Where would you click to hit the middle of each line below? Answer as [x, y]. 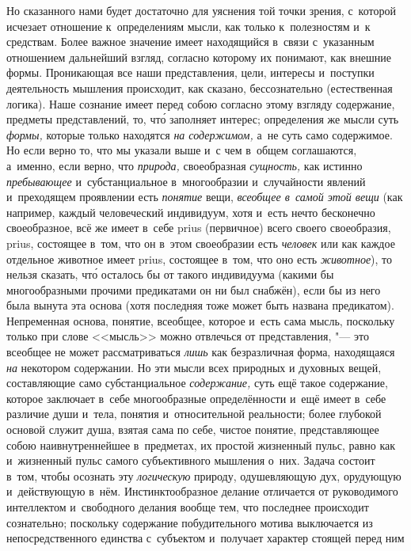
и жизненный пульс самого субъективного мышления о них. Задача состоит [191, 460]
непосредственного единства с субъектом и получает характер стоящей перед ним [205, 538]
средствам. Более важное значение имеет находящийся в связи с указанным [190, 42]
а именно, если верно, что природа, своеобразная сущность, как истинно [185, 165]
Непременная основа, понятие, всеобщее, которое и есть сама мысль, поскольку [201, 320]
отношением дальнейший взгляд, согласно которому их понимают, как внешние [199, 57]
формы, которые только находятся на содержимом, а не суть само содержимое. [200, 134]
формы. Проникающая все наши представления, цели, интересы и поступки [190, 72]
